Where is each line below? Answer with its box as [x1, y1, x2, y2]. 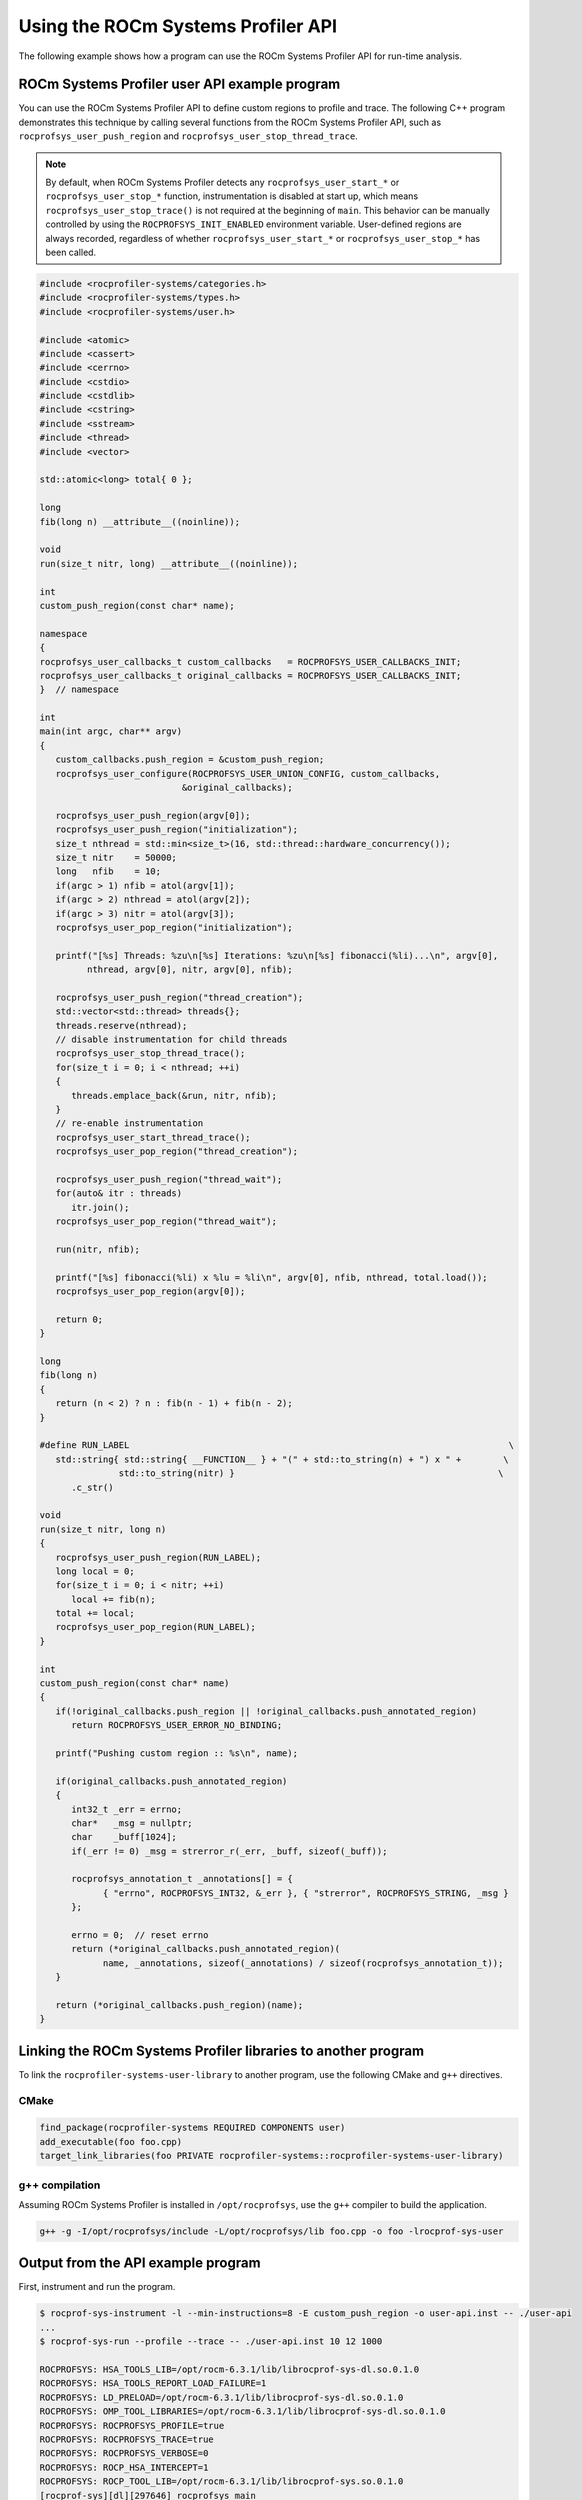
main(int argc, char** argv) [39, 726, 183, 737]
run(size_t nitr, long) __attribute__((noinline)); [39, 558, 299, 569]
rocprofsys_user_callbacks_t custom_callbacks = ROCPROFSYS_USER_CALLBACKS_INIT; [39, 656, 462, 667]
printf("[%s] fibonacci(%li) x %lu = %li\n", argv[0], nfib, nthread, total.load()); [55, 1271, 489, 1283]
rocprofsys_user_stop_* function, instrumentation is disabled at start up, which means [45, 190, 419, 202]
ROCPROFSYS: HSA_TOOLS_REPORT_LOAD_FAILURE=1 [39, 2378, 267, 2389]
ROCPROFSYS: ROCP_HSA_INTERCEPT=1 [39, 2461, 209, 2473]
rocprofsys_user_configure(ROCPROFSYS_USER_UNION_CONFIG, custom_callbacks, [55, 768, 441, 779]
